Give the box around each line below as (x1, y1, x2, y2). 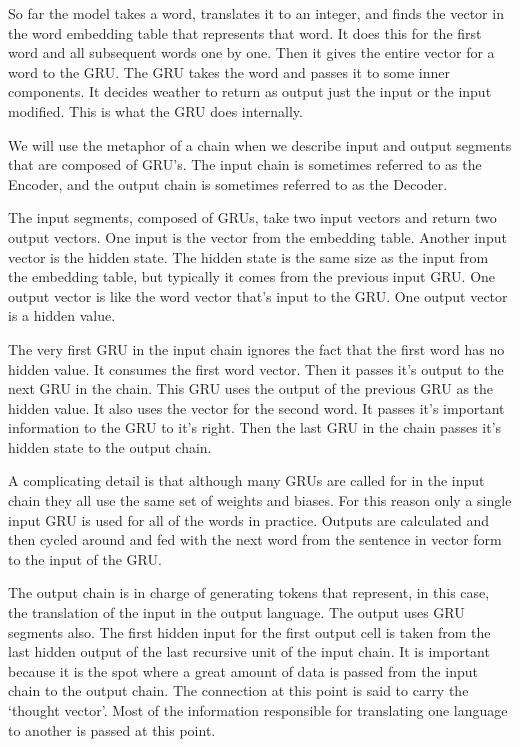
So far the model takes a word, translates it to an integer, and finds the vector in (8, 3, 504, 23)
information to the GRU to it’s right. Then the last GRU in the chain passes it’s (8, 417, 502, 438)
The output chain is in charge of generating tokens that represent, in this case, (8, 582, 490, 603)
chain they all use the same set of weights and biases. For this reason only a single (8, 490, 512, 511)
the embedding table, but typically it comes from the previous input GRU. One (8, 266, 496, 287)
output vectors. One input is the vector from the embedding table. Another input (8, 226, 507, 247)
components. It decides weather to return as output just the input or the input (8, 81, 492, 102)
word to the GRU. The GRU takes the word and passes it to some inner (8, 61, 451, 82)
